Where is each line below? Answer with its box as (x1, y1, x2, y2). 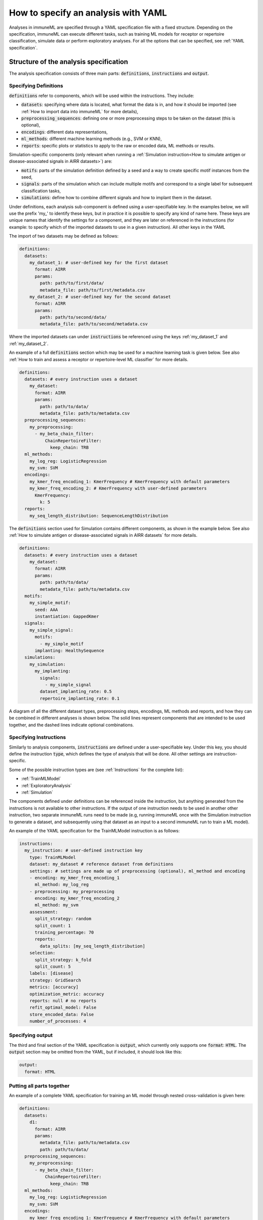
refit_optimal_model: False (29, 1005, 97, 1010)
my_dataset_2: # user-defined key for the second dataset (29, 294, 171, 300)
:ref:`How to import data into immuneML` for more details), (21, 108, 139, 114)
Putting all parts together (9, 1082, 70, 1089)
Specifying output (9, 1032, 53, 1039)
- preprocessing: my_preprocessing (29, 889, 114, 894)
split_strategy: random (35, 916, 92, 922)
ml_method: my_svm (35, 902, 79, 908)
